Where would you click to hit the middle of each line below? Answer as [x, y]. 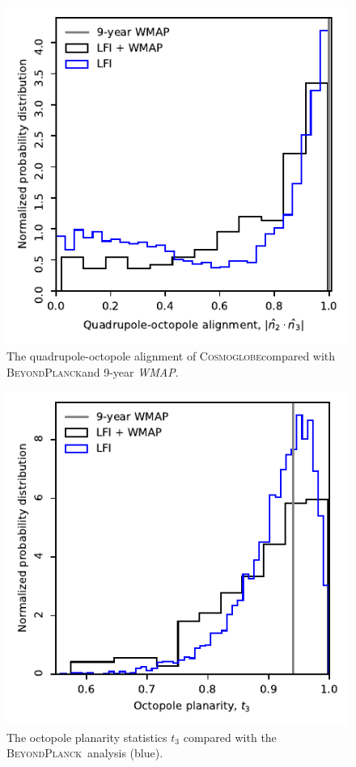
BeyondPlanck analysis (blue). [85, 753]
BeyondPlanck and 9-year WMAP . [93, 371]
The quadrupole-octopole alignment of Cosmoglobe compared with [171, 356]
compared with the [230, 737]
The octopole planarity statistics [87, 737]
